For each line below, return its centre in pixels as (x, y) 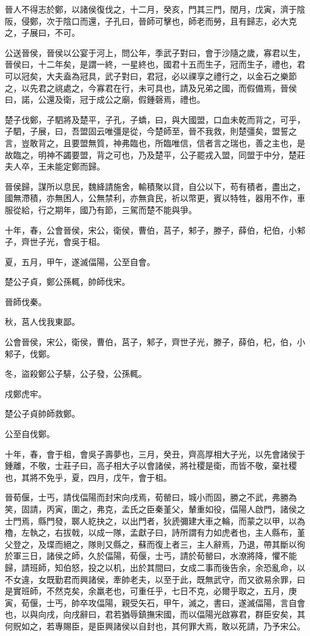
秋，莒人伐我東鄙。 (42, 322)
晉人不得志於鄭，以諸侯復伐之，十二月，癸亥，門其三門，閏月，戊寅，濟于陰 (155, 9)
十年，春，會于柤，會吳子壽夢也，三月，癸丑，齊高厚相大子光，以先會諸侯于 (155, 454)
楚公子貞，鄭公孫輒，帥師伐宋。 (67, 282)
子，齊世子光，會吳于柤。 (55, 242)
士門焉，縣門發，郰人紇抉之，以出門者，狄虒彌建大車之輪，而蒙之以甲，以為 (155, 520)
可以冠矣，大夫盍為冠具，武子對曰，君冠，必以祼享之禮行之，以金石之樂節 (151, 76)
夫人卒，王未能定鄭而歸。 (55, 166)
